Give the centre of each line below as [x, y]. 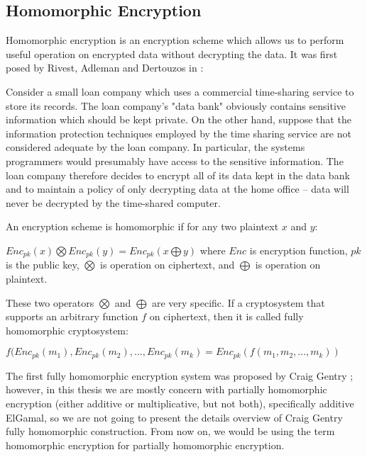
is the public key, [43, 265]
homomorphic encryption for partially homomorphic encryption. [145, 445]
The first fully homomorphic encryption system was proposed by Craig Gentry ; [180, 375]
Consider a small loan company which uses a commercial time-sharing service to [180, 91]
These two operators [50, 302]
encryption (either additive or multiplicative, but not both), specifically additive [180, 403]
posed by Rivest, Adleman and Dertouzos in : [105, 68]
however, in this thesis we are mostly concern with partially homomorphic [166, 389]
